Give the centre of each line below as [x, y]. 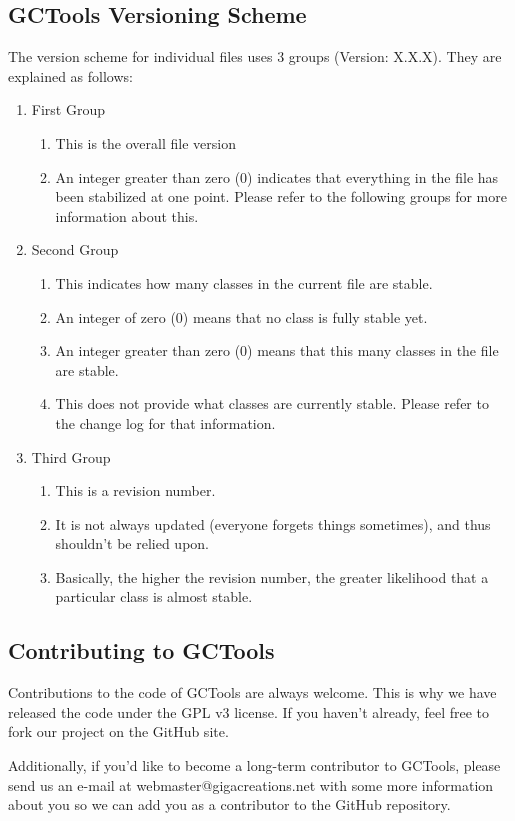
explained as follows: [70, 75]
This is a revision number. [135, 490]
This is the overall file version [145, 142]
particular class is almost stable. [154, 596]
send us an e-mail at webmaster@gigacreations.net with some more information [251, 784]
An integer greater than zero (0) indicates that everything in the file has [277, 176]
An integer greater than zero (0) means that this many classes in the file [277, 350]
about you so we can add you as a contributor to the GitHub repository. [229, 804]
